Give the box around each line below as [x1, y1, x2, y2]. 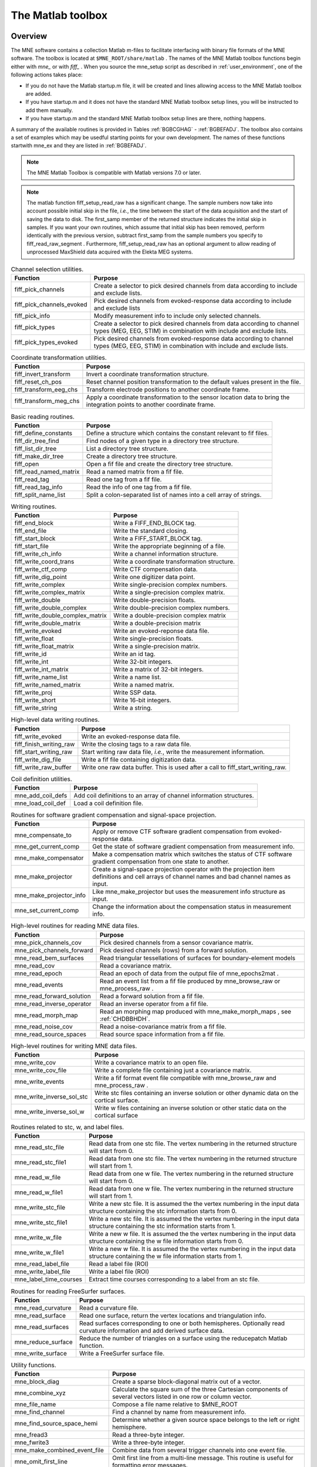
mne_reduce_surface [14, 1338, 73, 1346]
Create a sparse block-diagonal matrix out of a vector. [112, 1378, 261, 1386]
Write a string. [113, 704, 153, 712]
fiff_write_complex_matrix [14, 589, 85, 597]
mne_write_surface [14, 1349, 67, 1357]
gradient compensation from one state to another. [92, 857, 230, 866]
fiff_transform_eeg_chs [14, 386, 78, 394]
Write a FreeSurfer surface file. [79, 1349, 165, 1357]
